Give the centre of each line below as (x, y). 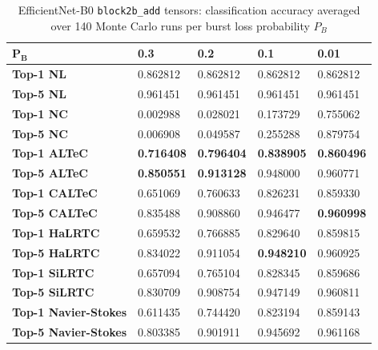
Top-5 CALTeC (55, 213)
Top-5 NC (40, 133)
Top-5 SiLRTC (53, 292)
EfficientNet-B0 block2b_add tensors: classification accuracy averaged (189, 10)
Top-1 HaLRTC (56, 232)
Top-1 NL (39, 74)
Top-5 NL (39, 93)
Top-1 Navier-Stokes (69, 312)
